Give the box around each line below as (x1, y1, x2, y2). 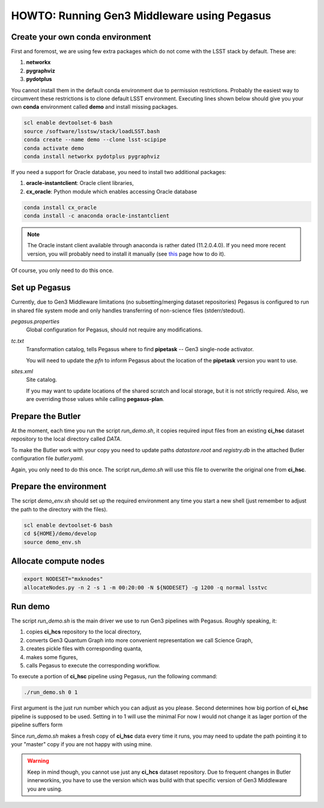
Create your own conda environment (11, 32, 151, 42)
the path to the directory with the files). (11, 505, 108, 513)
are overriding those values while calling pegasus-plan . (26, 396, 164, 403)
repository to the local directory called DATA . (11, 435, 122, 442)
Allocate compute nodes (11, 556, 105, 566)
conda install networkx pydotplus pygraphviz (23, 153, 160, 160)
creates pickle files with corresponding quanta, (26, 645, 143, 653)
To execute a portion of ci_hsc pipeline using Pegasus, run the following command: (11, 673, 217, 680)
